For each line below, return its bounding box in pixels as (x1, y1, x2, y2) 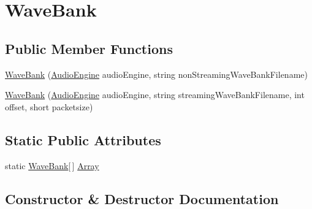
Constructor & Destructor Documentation (5, 189, 279, 208)
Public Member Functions (5, 39, 173, 58)
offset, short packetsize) (5, 100, 93, 113)
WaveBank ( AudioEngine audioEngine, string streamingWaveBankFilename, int (5, 88, 305, 101)
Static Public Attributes (5, 130, 161, 149)
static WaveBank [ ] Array (5, 159, 99, 172)
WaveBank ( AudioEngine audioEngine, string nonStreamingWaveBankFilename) (5, 67, 308, 80)
